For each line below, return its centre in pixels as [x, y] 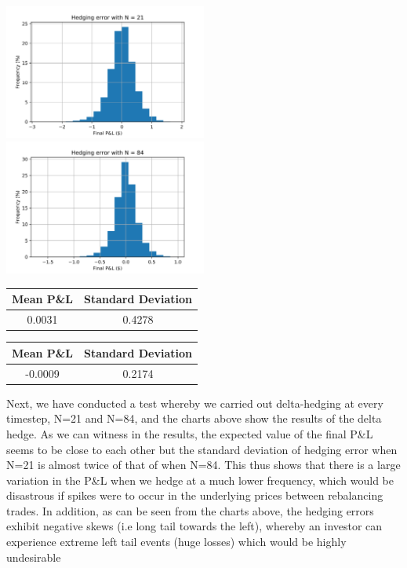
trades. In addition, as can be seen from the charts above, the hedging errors [190, 510]
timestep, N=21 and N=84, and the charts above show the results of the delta [194, 418]
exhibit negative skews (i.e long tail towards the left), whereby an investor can [194, 526]
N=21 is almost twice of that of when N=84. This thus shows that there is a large [203, 465]
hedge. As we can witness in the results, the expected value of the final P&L [190, 433]
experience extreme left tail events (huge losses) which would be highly [176, 542]
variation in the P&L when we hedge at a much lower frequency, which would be [200, 480]
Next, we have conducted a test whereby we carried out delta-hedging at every [195, 403]
